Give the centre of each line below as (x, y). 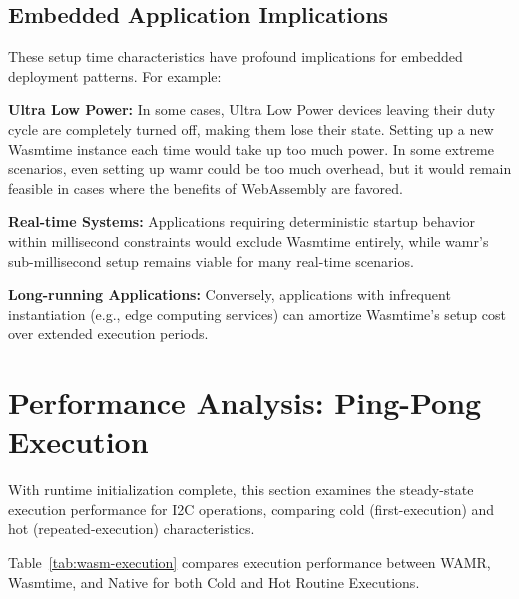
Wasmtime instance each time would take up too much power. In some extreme (251, 148)
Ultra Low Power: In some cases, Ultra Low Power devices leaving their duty (252, 109)
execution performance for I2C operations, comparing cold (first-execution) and (251, 508)
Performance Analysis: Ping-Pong (245, 402)
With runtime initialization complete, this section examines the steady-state (241, 489)
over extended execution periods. (108, 333)
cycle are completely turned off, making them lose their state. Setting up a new (251, 128)
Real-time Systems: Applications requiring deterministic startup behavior (242, 221)
